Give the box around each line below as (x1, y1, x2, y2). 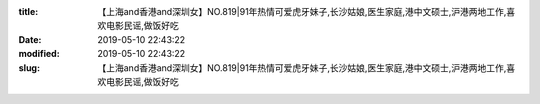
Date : (18, 33, 42, 45)
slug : (18, 61, 40, 74)
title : (18, 6, 39, 17)
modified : (18, 48, 60, 60)
